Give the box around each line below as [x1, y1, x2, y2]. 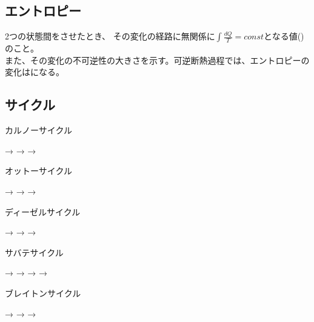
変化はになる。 [5, 65, 64, 78]
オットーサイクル [5, 164, 73, 177]
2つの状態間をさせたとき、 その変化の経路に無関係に [5, 30, 215, 42]
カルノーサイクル [5, 124, 73, 136]
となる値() [264, 30, 304, 42]
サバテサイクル [5, 246, 64, 258]
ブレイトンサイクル [5, 286, 81, 299]
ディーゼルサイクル [5, 205, 81, 218]
